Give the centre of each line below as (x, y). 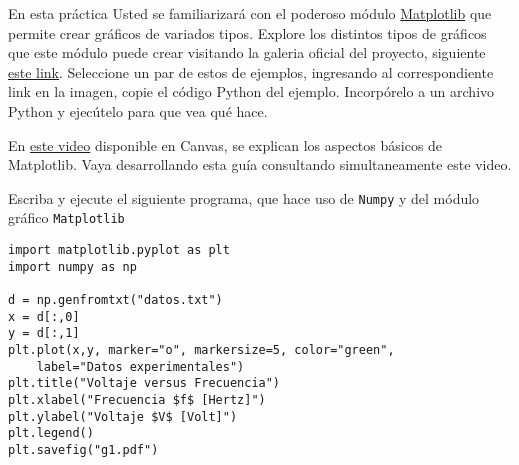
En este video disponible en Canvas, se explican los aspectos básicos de (225, 144)
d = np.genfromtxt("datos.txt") (115, 300)
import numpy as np (72, 266)
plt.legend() (51, 433)
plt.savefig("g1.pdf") (83, 449)
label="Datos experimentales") (140, 366)
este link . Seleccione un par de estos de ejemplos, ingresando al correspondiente (251, 71)
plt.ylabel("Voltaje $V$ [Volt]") (123, 416)
